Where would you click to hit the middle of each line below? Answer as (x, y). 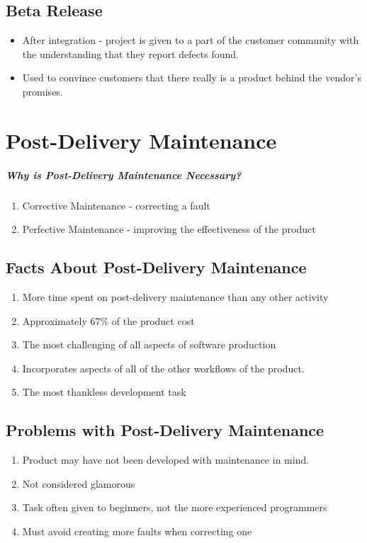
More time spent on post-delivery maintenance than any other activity (175, 296)
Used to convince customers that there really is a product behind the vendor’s (192, 78)
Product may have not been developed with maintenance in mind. (166, 460)
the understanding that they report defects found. (131, 53)
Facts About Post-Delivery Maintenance (156, 267)
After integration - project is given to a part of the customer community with (191, 40)
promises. (43, 91)
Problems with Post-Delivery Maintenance (165, 430)
